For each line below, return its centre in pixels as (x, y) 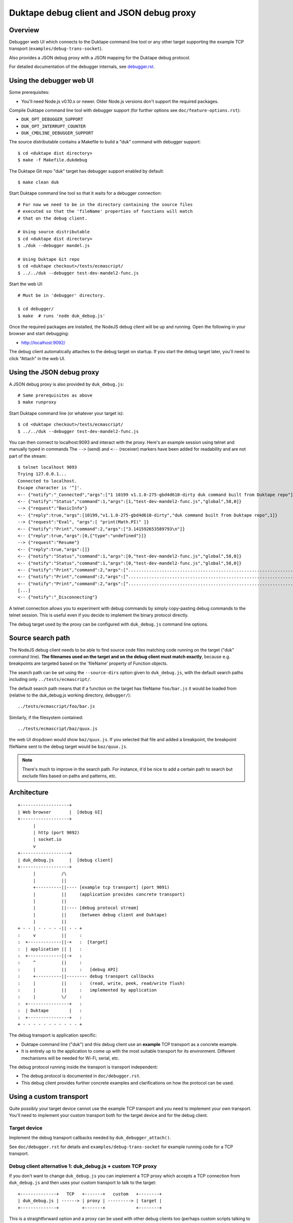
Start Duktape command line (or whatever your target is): (66, 413)
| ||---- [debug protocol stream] (86, 908)
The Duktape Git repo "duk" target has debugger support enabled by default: (87, 171)
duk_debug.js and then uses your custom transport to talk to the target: (83, 1183)
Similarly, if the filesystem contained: (46, 717)
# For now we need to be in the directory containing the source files (105, 204)
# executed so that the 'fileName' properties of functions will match (105, 211)
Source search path (40, 638)
